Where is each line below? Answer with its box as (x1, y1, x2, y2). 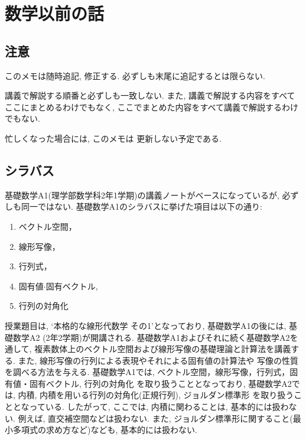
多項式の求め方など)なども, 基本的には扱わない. (12, 423, 197, 436)
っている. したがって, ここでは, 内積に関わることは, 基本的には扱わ (29, 400, 289, 413)
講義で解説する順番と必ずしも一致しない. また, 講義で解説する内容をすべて (5, 89, 295, 102)
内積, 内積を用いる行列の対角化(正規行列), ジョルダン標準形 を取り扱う (18, 389, 294, 401)
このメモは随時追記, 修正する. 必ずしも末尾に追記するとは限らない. (5, 69, 265, 82)
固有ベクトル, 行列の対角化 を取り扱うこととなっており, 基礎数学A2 (29, 377, 292, 389)
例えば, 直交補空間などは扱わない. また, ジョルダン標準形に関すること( (18, 412, 293, 424)
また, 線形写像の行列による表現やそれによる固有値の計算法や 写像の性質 (18, 354, 298, 366)
